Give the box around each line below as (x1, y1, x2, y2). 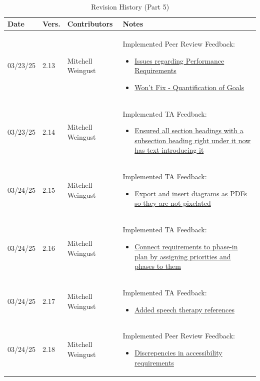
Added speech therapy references (134, 304, 234, 314)
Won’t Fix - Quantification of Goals (134, 82, 244, 92)
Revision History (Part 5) (90, 1, 169, 12)
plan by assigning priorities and (134, 251, 231, 261)
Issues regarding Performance (134, 55, 224, 66)
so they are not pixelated (134, 198, 211, 208)
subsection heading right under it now (134, 135, 251, 145)
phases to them (134, 261, 181, 271)
